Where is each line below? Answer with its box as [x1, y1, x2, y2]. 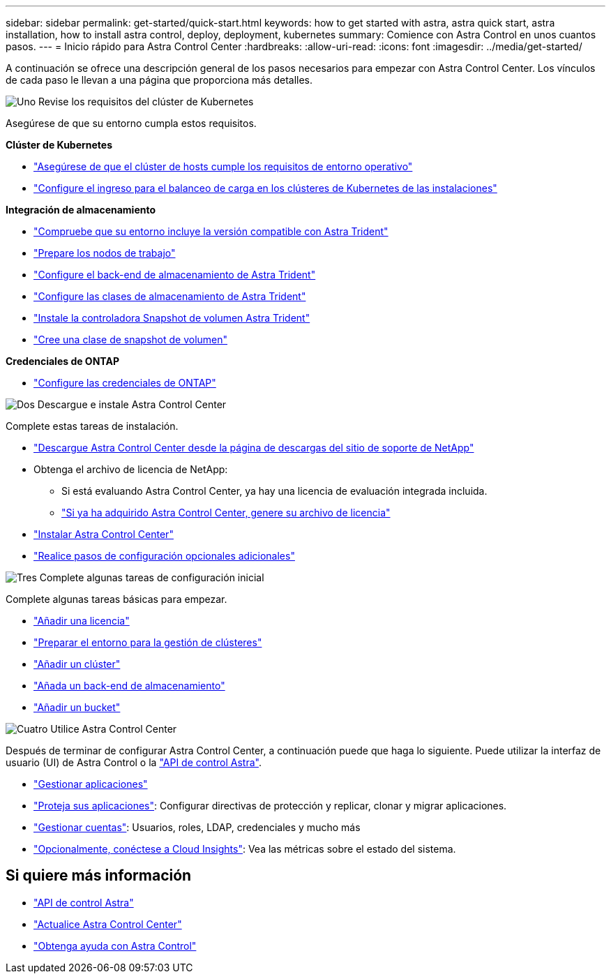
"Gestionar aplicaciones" [33, 778, 148, 790]
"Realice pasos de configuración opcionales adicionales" [33, 550, 295, 562]
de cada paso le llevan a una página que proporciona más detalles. [6, 74, 313, 86]
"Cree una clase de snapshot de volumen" [33, 334, 228, 345]
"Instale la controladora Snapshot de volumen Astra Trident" [33, 312, 310, 324]
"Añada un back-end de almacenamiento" [33, 680, 225, 692]
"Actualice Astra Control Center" [33, 918, 182, 930]
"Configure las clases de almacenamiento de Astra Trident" [33, 290, 306, 302]
